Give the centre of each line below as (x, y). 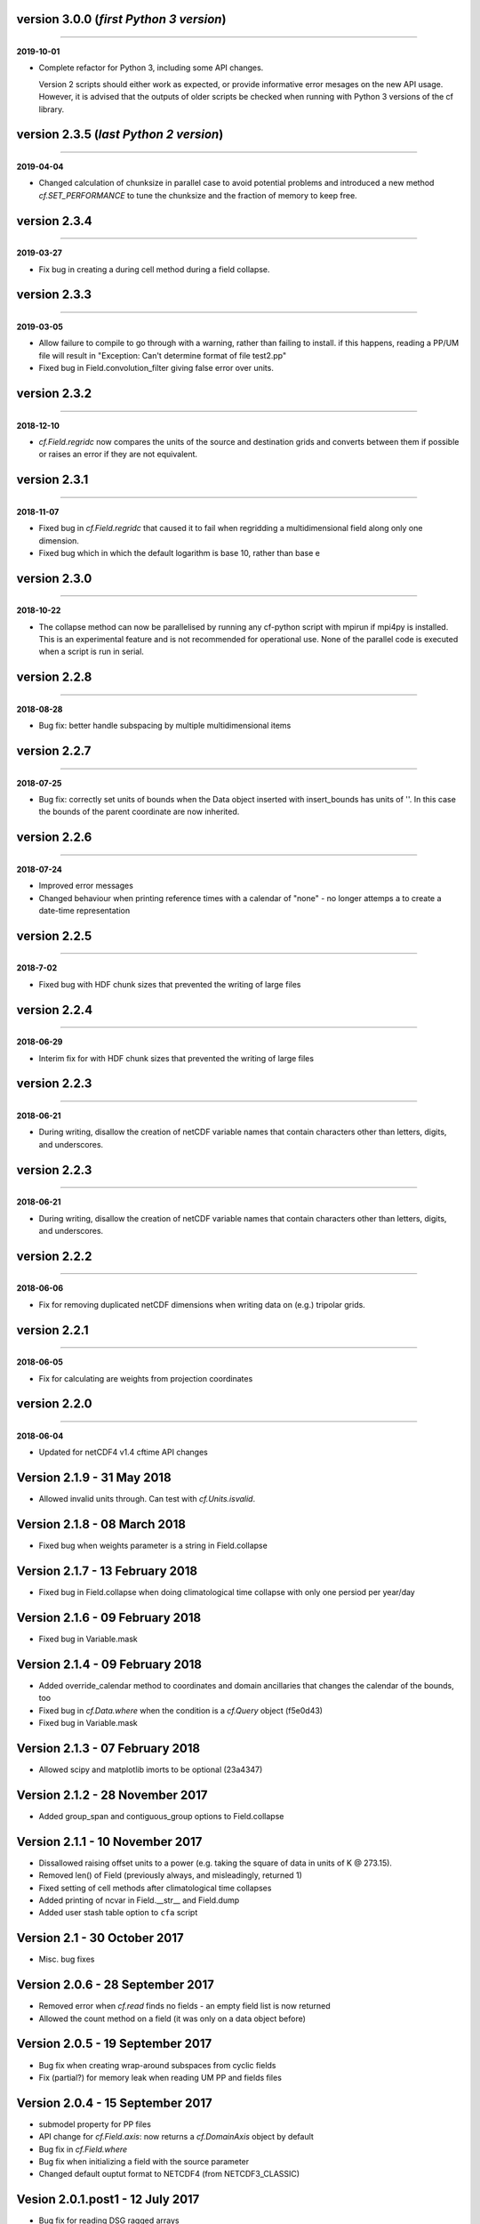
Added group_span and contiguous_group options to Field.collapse (161, 1816)
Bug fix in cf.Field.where (83, 2149)
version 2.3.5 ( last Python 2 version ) (120, 135)
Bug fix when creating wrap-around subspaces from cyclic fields (157, 2065)
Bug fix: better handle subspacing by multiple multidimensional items (165, 726)
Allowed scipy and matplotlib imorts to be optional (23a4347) (151, 1769)
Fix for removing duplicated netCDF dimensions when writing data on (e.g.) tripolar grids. (202, 1304)
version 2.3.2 (54, 393)
